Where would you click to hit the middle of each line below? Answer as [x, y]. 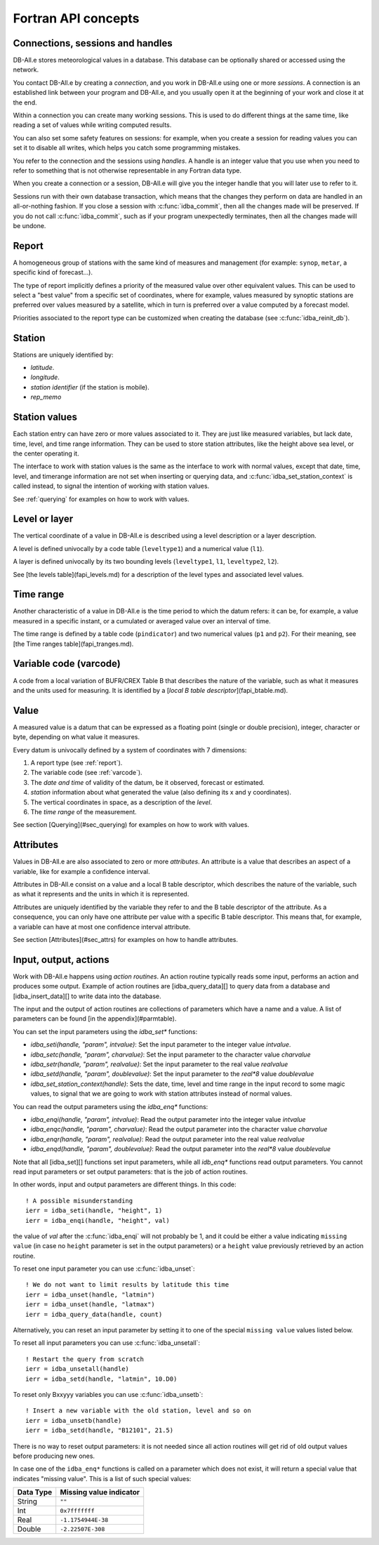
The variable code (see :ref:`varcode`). [87, 773]
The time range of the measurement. [84, 811]
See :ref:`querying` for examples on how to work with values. [101, 499]
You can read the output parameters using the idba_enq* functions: [111, 1106]
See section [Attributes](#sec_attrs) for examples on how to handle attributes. [126, 940]
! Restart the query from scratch [85, 1359]
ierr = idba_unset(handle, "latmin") [91, 1294]
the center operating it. [46, 453]
